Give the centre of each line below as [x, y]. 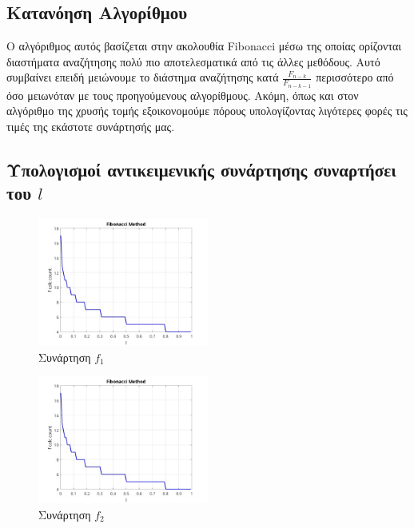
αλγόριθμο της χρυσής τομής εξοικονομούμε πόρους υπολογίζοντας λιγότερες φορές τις [207, 111]
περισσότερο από [355, 77]
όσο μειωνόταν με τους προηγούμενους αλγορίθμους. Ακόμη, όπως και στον [183, 95]
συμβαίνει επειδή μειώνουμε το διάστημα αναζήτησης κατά [143, 77]
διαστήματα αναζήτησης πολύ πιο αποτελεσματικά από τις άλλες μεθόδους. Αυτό [193, 61]
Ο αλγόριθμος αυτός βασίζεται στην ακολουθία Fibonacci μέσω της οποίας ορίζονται [204, 46]
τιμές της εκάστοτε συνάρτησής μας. [91, 126]
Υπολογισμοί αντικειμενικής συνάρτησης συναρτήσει [201, 169]
